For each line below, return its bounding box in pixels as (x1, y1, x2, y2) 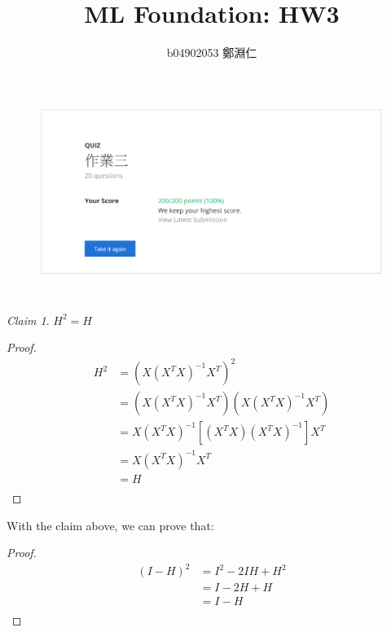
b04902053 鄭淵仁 (166, 44, 257, 61)
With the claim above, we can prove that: (7, 516, 214, 533)
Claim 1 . (7, 311, 50, 328)
